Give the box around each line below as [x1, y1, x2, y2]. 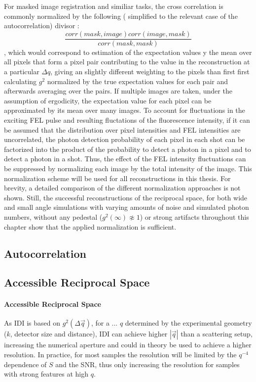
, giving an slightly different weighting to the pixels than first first [50, 66, 250, 77]
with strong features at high [4, 369, 88, 379]
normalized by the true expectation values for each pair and [47, 76, 228, 86]
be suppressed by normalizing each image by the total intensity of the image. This [4, 163, 252, 173]
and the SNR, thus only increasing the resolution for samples [55, 359, 240, 369]
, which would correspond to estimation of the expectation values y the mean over [4, 47, 252, 57]
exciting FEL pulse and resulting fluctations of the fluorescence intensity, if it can [4, 115, 250, 125]
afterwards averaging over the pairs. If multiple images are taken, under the [4, 86, 232, 96]
